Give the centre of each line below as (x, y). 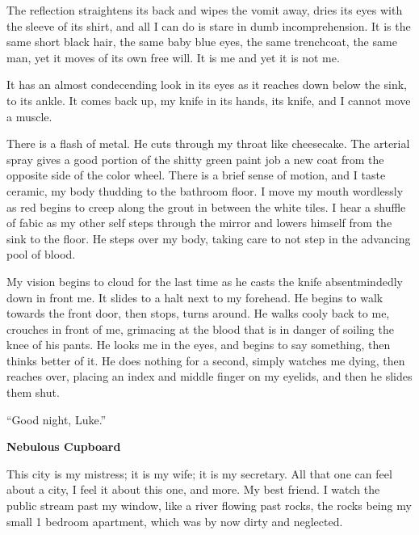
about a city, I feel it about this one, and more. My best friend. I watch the (193, 489)
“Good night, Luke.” (57, 419)
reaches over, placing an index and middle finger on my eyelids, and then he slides (209, 376)
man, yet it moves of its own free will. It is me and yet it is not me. (173, 57)
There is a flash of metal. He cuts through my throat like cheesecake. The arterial (208, 143)
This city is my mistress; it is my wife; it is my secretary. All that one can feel (199, 473)
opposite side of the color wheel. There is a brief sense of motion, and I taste (196, 175)
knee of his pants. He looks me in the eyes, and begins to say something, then (199, 345)
